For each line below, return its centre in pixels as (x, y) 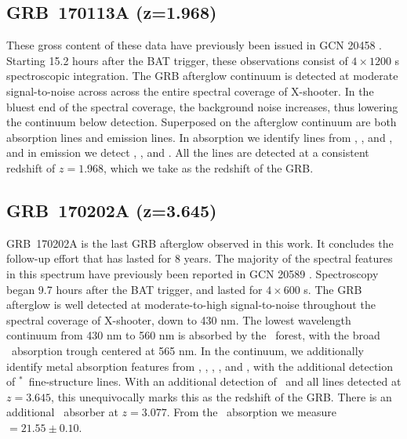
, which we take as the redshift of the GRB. (209, 167)
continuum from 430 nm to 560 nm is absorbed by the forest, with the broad (193, 335)
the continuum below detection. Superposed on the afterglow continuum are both (202, 122)
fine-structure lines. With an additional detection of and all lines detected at (215, 381)
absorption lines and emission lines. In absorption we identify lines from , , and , (200, 137)
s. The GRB (333, 289)
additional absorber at (62, 412)
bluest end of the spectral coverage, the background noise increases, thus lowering (202, 106)
